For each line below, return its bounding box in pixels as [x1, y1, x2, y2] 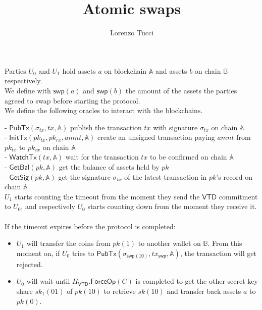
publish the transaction [70, 122, 142, 132]
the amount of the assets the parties [125, 85, 237, 95]
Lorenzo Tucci [110, 27, 154, 38]
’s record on [216, 171, 253, 182]
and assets [155, 65, 187, 76]
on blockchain [104, 65, 147, 76]
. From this [207, 238, 242, 248]
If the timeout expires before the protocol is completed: [5, 221, 176, 231]
